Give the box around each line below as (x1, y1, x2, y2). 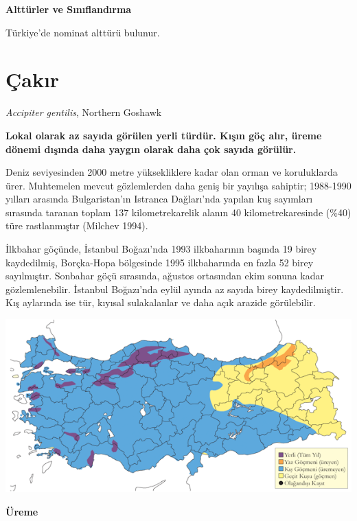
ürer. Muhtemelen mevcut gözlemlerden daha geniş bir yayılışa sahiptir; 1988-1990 (5, 178, 352, 192)
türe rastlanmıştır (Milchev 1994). (5, 218, 148, 233)
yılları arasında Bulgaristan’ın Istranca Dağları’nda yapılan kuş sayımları (5, 192, 313, 206)
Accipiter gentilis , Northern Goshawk (5, 105, 162, 119)
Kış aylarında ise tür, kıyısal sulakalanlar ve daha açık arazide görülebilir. (5, 295, 316, 310)
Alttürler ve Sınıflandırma (5, 2, 132, 16)
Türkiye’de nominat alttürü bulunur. (5, 25, 160, 39)
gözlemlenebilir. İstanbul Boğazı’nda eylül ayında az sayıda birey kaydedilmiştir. (5, 281, 344, 296)
